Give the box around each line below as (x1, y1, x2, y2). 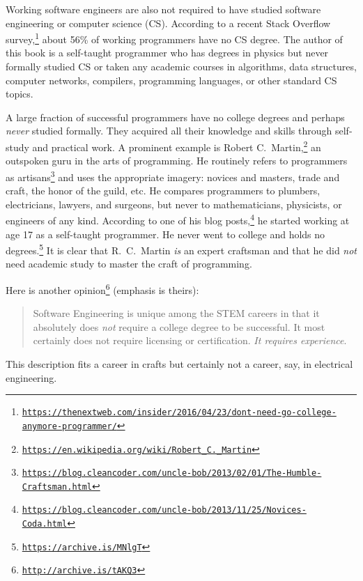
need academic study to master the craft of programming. (6, 256, 252, 271)
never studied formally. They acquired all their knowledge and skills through (6, 123, 332, 138)
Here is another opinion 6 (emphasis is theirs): (6, 280, 199, 297)
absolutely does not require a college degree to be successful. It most (33, 319, 325, 334)
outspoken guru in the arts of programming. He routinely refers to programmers (6, 153, 348, 168)
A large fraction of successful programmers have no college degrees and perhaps (6, 109, 345, 124)
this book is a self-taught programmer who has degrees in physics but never (6, 45, 329, 60)
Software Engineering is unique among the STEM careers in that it (33, 306, 320, 320)
